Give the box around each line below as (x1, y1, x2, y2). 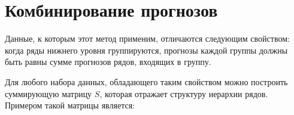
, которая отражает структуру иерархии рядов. (99, 87, 268, 100)
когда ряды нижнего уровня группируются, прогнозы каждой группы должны (5, 43, 288, 56)
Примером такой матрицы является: (5, 99, 135, 111)
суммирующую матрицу (5, 87, 92, 100)
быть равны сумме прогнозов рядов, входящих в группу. (5, 55, 211, 68)
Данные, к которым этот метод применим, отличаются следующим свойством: (5, 32, 290, 45)
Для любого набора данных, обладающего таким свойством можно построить (5, 75, 288, 88)
